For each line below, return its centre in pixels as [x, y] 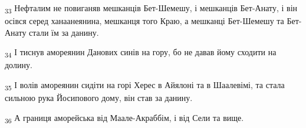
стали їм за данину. [64, 32]
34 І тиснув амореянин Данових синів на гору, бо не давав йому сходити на [141, 53]
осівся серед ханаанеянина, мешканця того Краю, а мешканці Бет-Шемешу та [144, 21]
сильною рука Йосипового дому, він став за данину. [99, 98]
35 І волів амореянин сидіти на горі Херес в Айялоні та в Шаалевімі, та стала [145, 85]
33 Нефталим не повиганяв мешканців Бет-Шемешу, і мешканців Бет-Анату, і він [151, 9]
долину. [19, 65]
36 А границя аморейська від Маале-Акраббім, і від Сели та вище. [124, 118]
